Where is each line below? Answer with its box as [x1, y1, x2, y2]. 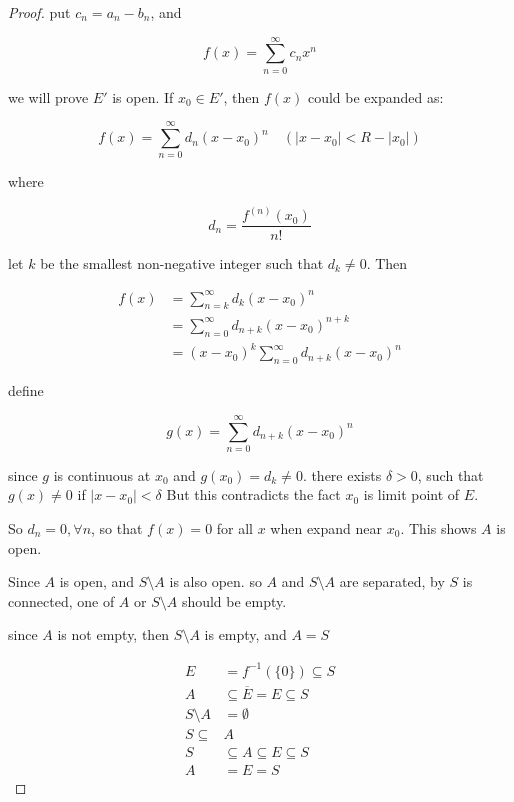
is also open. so [169, 571, 262, 592]
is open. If [112, 86, 174, 107]
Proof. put [8, 2, 71, 22]
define [8, 380, 44, 401]
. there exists [302, 464, 382, 485]
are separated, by [339, 571, 445, 592]
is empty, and [204, 624, 287, 645]
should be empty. [181, 590, 287, 611]
